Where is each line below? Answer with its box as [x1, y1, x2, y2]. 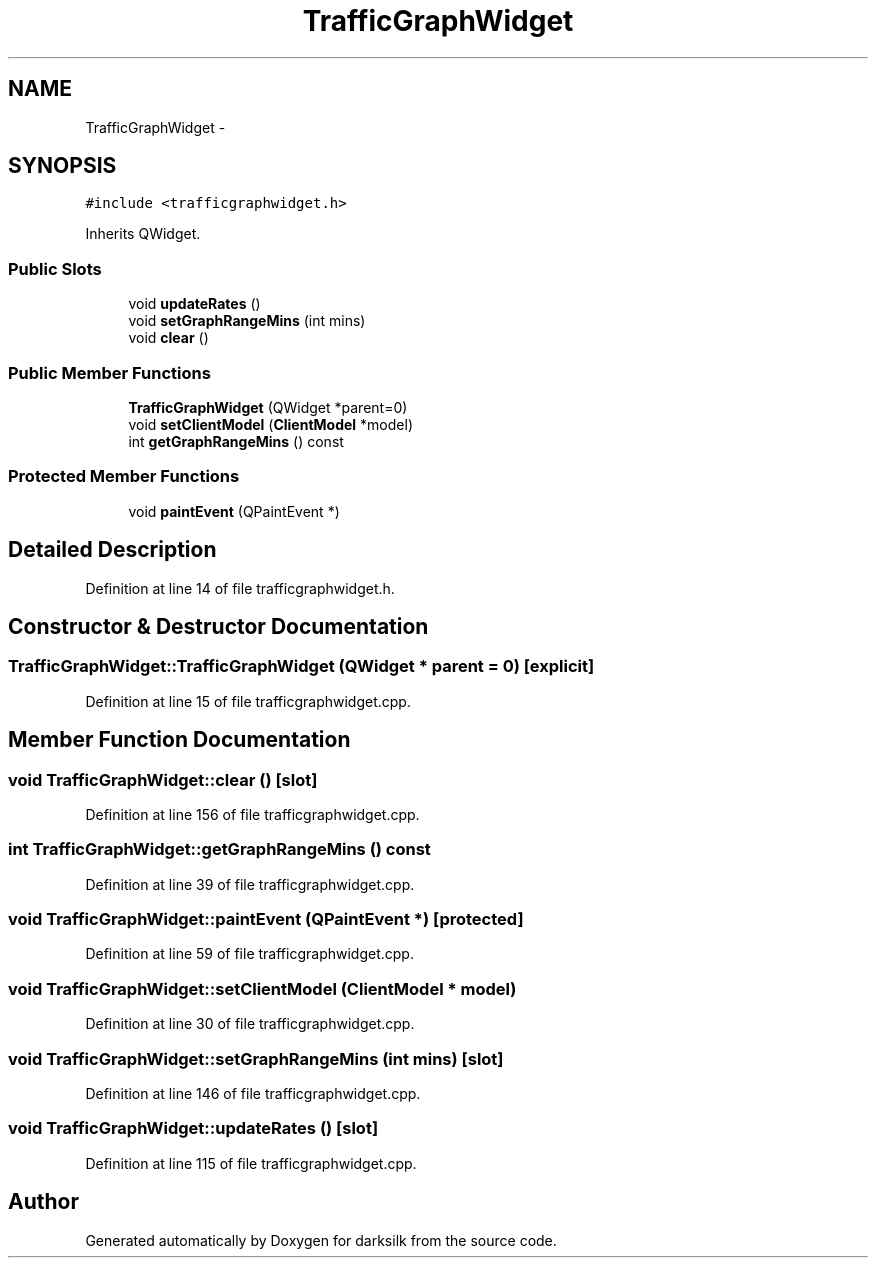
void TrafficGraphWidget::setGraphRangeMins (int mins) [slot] [8, 1048, 504, 1069]
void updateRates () [128, 295, 261, 313]
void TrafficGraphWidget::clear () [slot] [8, 769, 318, 790]
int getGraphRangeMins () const [128, 432, 344, 450]
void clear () [128, 329, 209, 347]
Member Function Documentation [8, 727, 351, 753]
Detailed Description [8, 537, 217, 563]
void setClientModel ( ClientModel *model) [128, 415, 413, 433]
